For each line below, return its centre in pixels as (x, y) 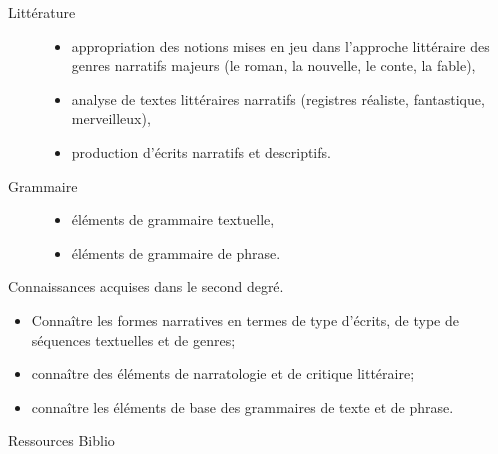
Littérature (42, 12)
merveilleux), (111, 118)
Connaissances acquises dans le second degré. (146, 286)
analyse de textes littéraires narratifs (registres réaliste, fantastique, (278, 98)
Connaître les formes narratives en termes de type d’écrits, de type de (245, 319)
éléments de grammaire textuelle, (173, 219)
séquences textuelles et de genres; (133, 339)
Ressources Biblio (61, 440)
